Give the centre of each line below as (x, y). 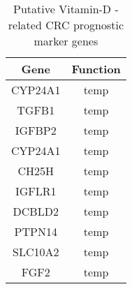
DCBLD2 (36, 211)
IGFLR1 (36, 191)
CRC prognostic (85, 25)
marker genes (66, 41)
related (25, 25)
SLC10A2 (36, 252)
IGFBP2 (36, 130)
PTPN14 (36, 231)
